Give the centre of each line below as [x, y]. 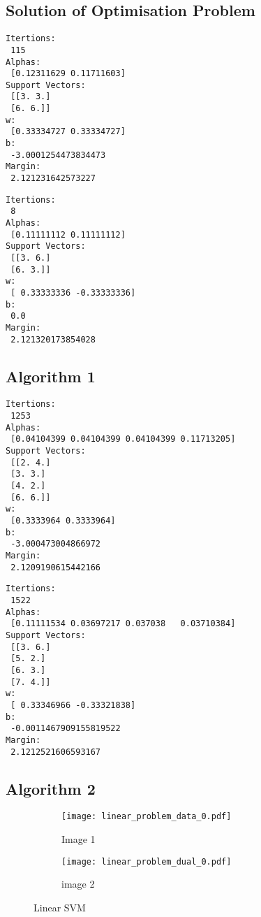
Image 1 [79, 839]
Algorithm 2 [51, 788]
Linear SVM [60, 907]
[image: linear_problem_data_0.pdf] [147, 817]
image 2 [78, 884]
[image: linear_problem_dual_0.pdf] [147, 861]
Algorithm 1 [51, 376]
